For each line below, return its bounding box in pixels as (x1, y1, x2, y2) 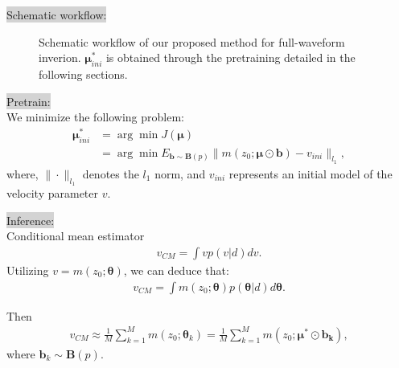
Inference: (6, 211, 55, 228)
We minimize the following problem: (6, 108, 184, 125)
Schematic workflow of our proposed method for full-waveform (39, 33, 345, 50)
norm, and (154, 165, 206, 182)
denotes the (82, 165, 139, 182)
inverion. (39, 49, 81, 66)
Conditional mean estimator (6, 227, 145, 244)
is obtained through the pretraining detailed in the (105, 49, 356, 66)
